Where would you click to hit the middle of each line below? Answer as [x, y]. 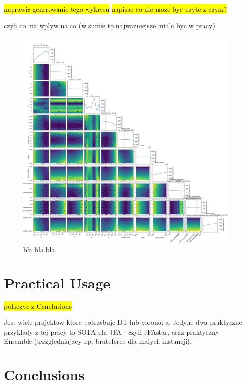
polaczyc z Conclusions [38, 306]
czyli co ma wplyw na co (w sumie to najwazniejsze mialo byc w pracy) [109, 25]
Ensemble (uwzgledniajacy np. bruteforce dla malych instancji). [98, 341]
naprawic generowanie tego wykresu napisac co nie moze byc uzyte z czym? [116, 9]
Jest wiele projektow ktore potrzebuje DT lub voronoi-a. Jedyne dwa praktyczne [123, 322]
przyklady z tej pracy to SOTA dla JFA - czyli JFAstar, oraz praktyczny [111, 331]
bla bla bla [39, 249]
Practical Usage [57, 282]
